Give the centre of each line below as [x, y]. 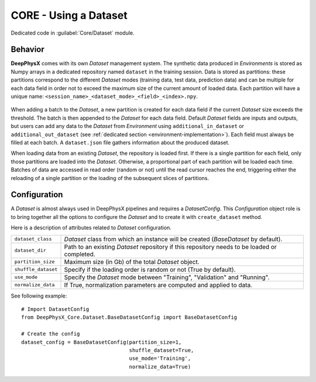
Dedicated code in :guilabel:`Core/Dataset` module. [73, 33]
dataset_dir [30, 250]
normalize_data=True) [160, 366]
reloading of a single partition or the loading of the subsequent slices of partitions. [110, 178]
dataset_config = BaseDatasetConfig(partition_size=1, [102, 342]
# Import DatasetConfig [55, 309]
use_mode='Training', [160, 359]
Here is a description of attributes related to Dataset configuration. [91, 228]
